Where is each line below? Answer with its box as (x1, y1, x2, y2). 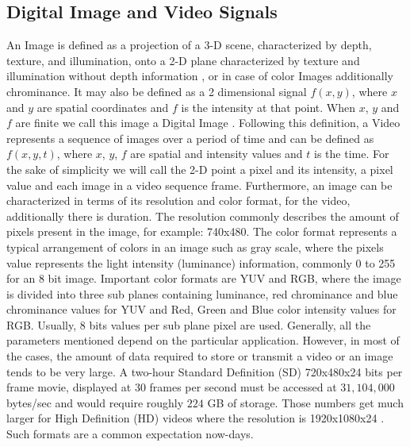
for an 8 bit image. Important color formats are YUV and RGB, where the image (6, 270, 401, 287)
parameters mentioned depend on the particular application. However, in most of (6, 332, 400, 349)
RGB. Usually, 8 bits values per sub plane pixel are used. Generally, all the (6, 316, 371, 333)
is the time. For (314, 145, 389, 162)
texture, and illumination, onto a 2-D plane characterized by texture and (6, 52, 360, 68)
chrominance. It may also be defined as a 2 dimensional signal (6, 83, 307, 99)
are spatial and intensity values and (130, 145, 303, 162)
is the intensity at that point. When (181, 98, 356, 115)
